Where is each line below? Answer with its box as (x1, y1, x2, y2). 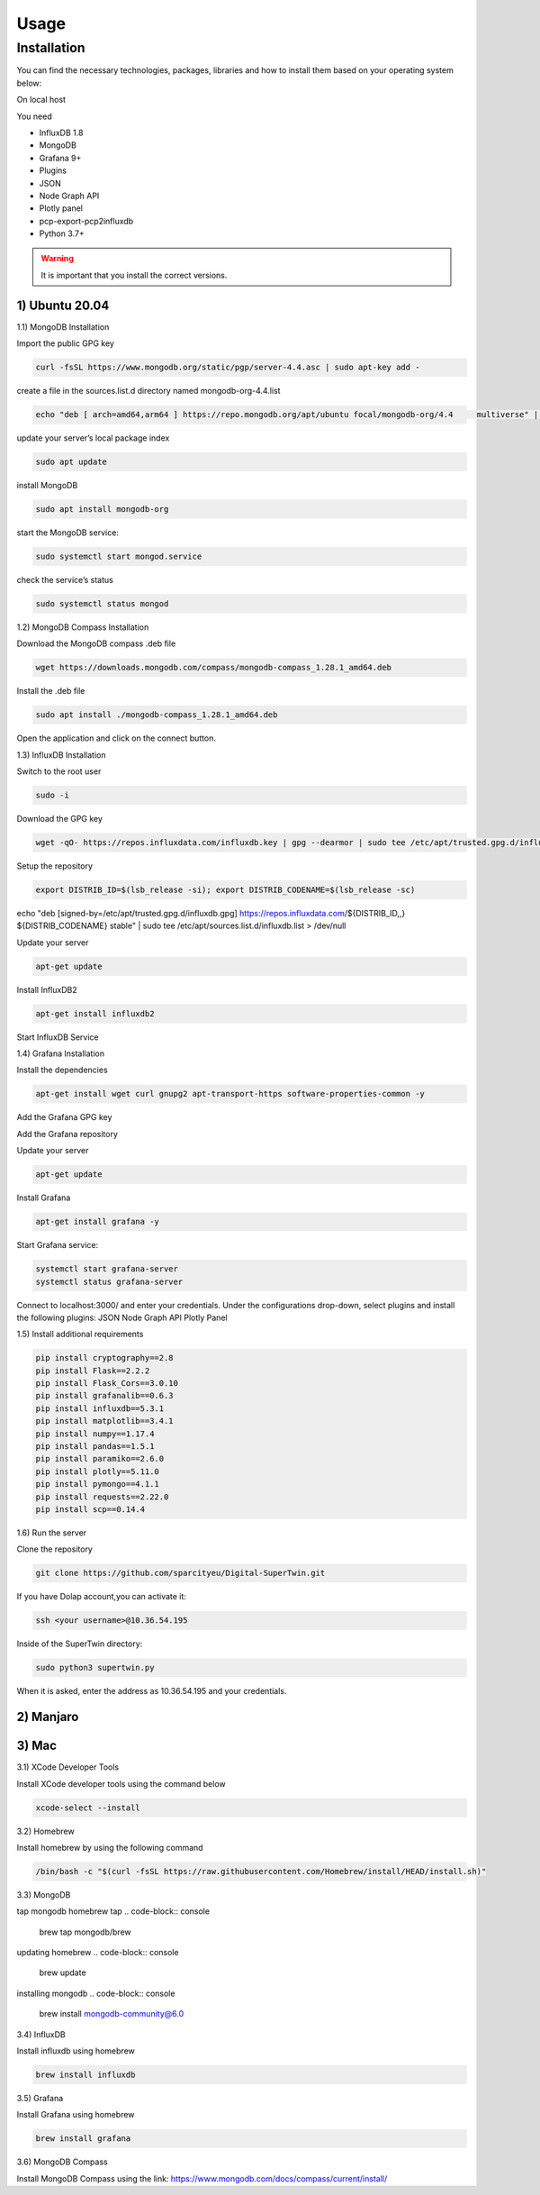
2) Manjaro (16, 1709, 79, 1725)
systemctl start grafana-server (35, 1264, 179, 1274)
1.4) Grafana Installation (16, 1048, 105, 1059)
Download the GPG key (16, 814, 103, 824)
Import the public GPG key (16, 338, 114, 349)
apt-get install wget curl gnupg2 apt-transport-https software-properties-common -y (35, 1088, 425, 1099)
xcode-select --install (35, 1802, 141, 1813)
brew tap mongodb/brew (39, 1926, 132, 1937)
